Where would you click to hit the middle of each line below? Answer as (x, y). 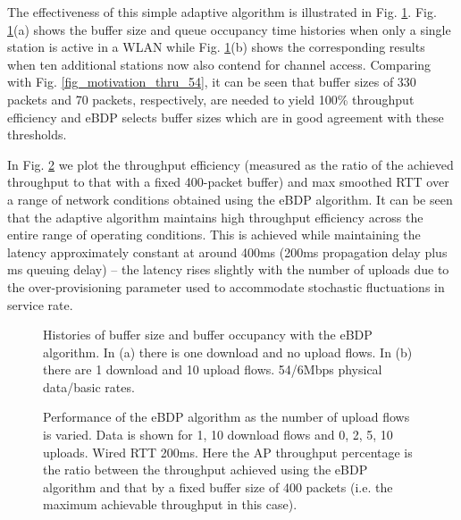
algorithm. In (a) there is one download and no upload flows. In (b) (228, 352)
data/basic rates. (89, 386)
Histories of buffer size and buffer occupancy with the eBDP (208, 335)
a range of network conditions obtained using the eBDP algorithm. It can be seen (230, 199)
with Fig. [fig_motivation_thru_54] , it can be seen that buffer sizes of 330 (212, 82)
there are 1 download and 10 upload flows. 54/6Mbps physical (213, 369)
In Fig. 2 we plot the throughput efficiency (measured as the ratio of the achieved (230, 164)
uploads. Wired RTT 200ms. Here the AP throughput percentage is (228, 452)
